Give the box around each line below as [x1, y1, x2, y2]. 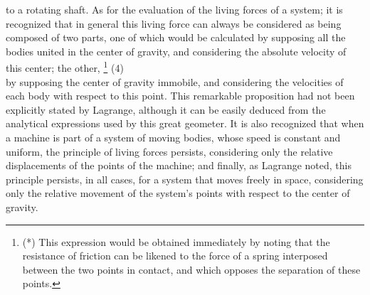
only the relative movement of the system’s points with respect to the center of [6, 186, 350, 200]
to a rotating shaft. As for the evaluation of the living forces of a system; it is [6, 2, 343, 16]
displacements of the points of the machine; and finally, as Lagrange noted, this [6, 158, 351, 173]
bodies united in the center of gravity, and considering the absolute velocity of [6, 43, 347, 58]
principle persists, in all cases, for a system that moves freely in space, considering [6, 171, 364, 186]
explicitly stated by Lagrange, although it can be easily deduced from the [6, 102, 326, 117]
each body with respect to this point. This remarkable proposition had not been [6, 88, 355, 103]
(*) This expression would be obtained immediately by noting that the [22, 234, 330, 249]
